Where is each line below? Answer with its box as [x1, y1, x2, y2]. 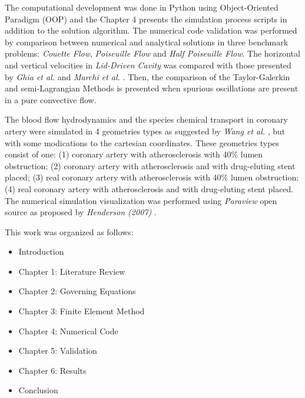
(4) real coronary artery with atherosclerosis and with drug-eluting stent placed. [5, 182, 294, 195]
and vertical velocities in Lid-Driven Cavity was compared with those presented [5, 58, 291, 71]
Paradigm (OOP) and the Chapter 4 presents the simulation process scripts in [5, 12, 287, 25]
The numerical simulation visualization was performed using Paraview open [5, 194, 277, 206]
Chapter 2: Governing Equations [18, 285, 136, 297]
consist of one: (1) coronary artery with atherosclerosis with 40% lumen [5, 148, 263, 160]
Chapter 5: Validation [18, 344, 97, 357]
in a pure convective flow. [5, 93, 97, 106]
